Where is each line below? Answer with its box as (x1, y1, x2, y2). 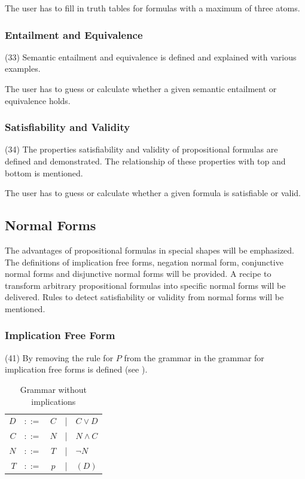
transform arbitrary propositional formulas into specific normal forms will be (5, 279, 286, 291)
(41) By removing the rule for (5, 351, 114, 364)
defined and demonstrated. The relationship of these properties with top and (5, 155, 286, 167)
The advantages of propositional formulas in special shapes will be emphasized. (5, 243, 295, 256)
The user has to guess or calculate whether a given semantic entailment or (5, 83, 277, 94)
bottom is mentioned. (5, 166, 83, 179)
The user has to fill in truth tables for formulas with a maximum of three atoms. (5, 2, 300, 14)
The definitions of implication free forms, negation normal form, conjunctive (5, 255, 283, 268)
